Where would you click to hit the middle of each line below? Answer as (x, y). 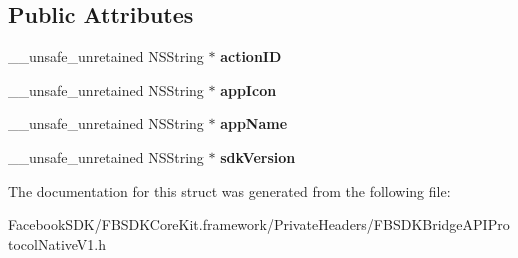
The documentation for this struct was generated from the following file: (229, 190)
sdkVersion (258, 156)
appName (254, 123)
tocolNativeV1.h (57, 243)
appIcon (248, 89)
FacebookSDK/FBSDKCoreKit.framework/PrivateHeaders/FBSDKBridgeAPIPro (259, 224)
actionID (251, 56)
